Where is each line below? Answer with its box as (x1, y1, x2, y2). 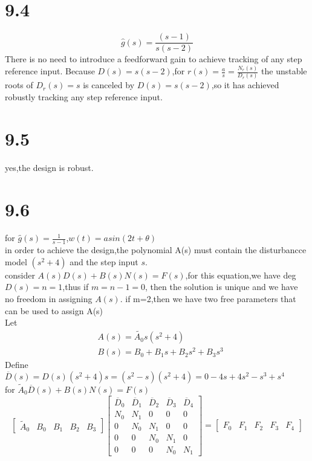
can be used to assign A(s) (5, 304, 103, 317)
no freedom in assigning (5, 292, 93, 305)
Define (5, 358, 28, 371)
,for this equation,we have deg (185, 268, 296, 281)
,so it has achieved (211, 79, 279, 91)
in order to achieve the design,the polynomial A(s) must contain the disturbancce (5, 243, 307, 256)
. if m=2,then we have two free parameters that (120, 292, 296, 305)
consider (5, 268, 35, 281)
